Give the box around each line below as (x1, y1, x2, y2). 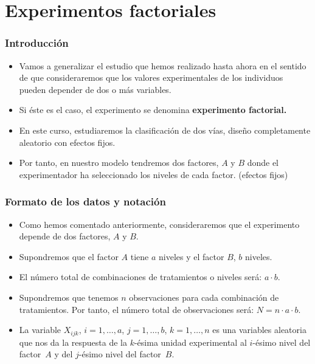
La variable (19, 323, 61, 336)
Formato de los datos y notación (5, 194, 166, 209)
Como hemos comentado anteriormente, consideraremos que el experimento (19, 218, 300, 230)
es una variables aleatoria (212, 323, 306, 336)
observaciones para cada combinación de (129, 290, 279, 303)
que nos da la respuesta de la (19, 335, 127, 348)
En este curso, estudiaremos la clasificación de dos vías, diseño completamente (19, 123, 311, 136)
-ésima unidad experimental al (134, 335, 247, 348)
